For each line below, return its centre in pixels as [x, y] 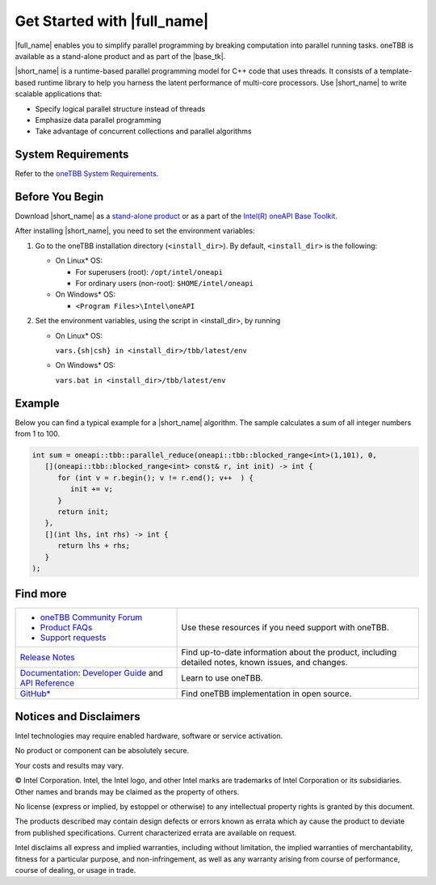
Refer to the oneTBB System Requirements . [87, 174]
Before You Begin [59, 197]
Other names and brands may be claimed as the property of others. [127, 791]
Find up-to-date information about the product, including [289, 652]
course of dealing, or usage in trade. [75, 870]
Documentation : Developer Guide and [91, 673]
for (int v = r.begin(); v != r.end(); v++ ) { [155, 478]
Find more [41, 594]
